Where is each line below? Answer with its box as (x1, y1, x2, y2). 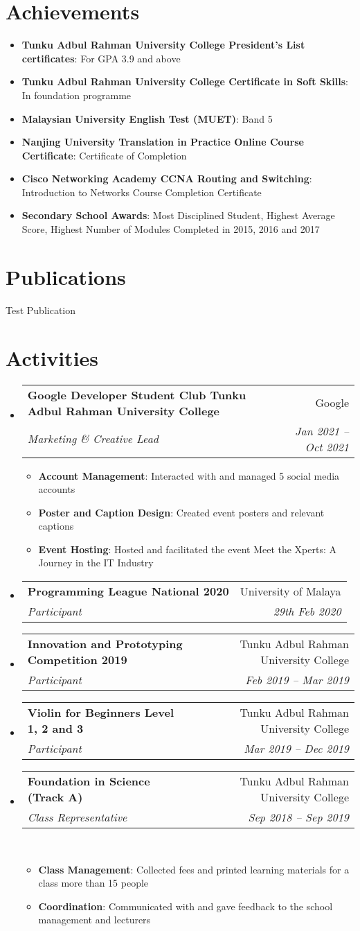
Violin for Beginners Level (27, 704, 174, 721)
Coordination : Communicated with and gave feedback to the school (38, 898, 333, 913)
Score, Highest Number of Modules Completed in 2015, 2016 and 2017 (21, 222, 320, 236)
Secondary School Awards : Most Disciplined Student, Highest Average (21, 208, 335, 223)
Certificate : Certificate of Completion (21, 148, 187, 162)
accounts (38, 482, 75, 496)
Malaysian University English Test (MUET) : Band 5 (21, 111, 273, 125)
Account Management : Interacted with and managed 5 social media (38, 468, 340, 482)
